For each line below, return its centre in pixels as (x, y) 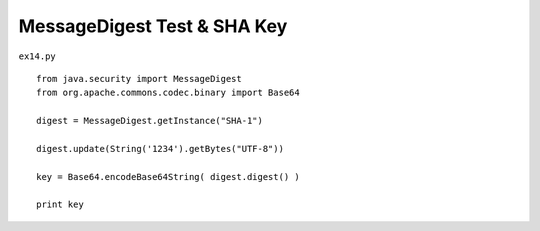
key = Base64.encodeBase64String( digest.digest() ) (168, 176)
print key (60, 204)
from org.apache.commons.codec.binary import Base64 (168, 93)
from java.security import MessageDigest (139, 78)
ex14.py (37, 56)
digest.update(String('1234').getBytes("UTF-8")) (160, 148)
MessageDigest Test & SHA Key (153, 26)
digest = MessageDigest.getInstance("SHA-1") (150, 121)
